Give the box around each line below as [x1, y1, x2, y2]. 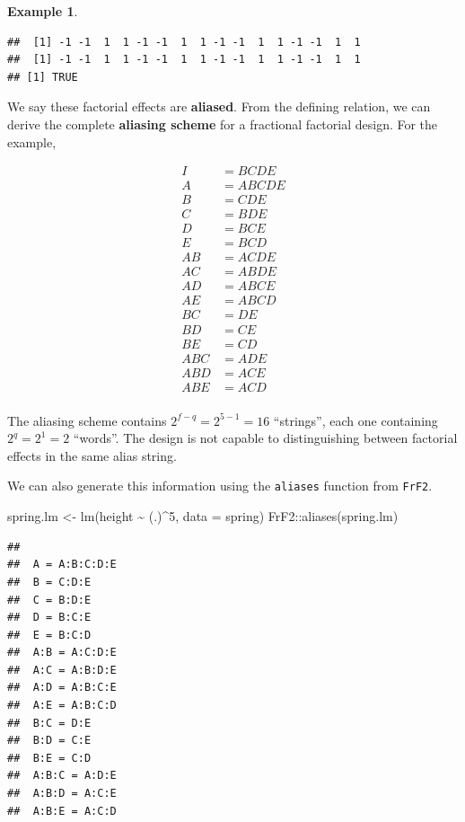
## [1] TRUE [7, 70, 78, 84]
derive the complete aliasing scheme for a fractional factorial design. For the [7, 114, 438, 133]
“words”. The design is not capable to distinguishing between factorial [73, 429, 458, 447]
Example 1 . [7, 2, 78, 20]
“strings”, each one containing [273, 411, 438, 429]
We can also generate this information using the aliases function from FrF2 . [7, 476, 433, 495]
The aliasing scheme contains [7, 411, 167, 429]
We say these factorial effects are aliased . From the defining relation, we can [7, 97, 431, 116]
